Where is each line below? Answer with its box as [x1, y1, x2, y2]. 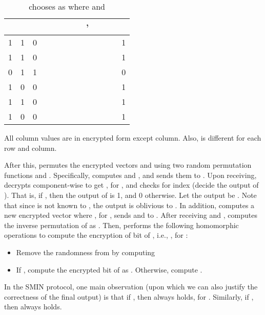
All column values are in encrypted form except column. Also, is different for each [4, 132, 261, 143]
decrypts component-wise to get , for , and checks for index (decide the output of [4, 179, 259, 190]
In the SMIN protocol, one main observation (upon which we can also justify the [4, 281, 258, 292]
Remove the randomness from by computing [16, 246, 155, 257]
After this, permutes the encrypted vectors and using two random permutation [4, 160, 252, 170]
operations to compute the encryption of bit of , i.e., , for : [4, 230, 188, 240]
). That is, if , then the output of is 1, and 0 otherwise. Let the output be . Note [4, 189, 257, 200]
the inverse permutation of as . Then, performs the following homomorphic [4, 219, 239, 230]
